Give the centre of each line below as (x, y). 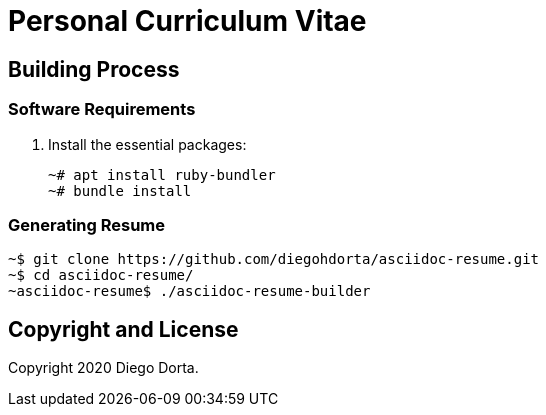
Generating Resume (87, 224)
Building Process (94, 69)
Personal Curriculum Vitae (187, 21)
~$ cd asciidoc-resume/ (101, 275)
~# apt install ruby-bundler (162, 174)
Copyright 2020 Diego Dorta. (103, 368)
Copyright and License (123, 329)
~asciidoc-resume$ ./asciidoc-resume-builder (189, 291)
